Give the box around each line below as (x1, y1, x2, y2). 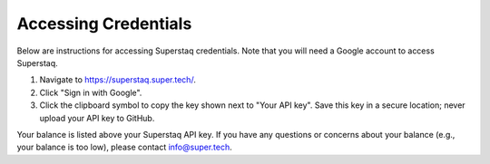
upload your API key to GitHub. (39, 112, 155, 123)
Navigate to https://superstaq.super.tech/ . (39, 74, 197, 85)
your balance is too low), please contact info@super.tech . (16, 141, 233, 153)
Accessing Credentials (16, 14, 192, 34)
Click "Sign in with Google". (39, 87, 142, 98)
